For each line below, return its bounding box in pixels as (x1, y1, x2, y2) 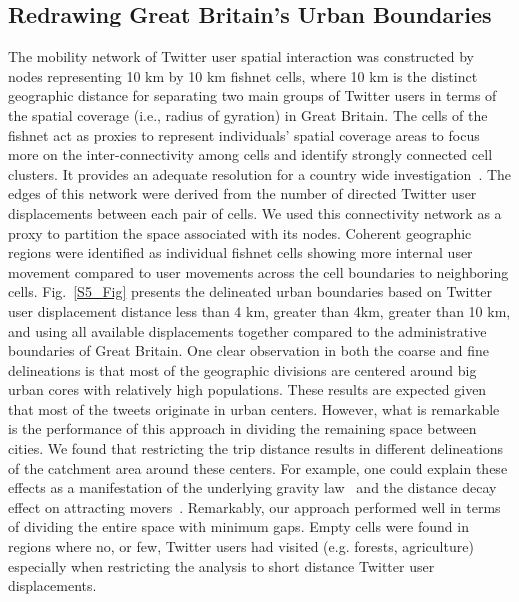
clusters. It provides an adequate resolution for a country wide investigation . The (8, 163, 512, 184)
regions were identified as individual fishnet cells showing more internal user (8, 242, 473, 263)
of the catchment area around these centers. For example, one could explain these (8, 457, 508, 478)
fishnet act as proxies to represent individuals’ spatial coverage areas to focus (8, 124, 480, 145)
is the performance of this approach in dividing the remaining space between (8, 418, 477, 439)
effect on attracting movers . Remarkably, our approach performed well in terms (8, 496, 501, 517)
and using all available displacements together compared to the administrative (8, 320, 487, 341)
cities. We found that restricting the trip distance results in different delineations (8, 438, 503, 459)
